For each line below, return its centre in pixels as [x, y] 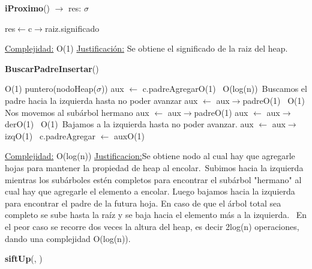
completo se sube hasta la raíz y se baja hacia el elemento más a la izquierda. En [156, 215]
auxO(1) [130, 135]
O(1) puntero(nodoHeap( [51, 89]
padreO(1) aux [221, 112]
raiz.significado [72, 28]
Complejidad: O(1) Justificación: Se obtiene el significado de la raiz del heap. [146, 48]
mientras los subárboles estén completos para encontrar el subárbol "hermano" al [153, 179]
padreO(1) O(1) [274, 100]
